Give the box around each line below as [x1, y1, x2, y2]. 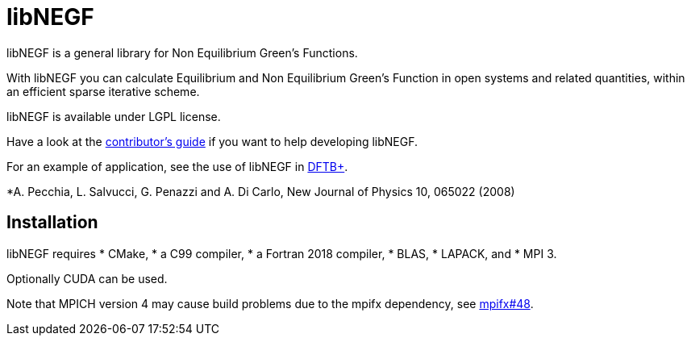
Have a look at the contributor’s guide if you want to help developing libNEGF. [6, 134, 418, 148]
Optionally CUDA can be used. [6, 271, 168, 286]
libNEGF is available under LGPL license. [6, 109, 221, 123]
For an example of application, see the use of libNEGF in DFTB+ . [6, 159, 348, 173]
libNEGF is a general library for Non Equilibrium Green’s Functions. [6, 45, 358, 60]
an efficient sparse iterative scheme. [6, 84, 200, 98]
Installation [6, 212, 98, 233]
